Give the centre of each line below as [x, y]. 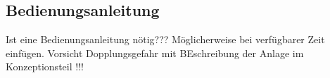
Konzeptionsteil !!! [45, 67]
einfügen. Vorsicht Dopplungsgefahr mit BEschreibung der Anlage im [155, 53]
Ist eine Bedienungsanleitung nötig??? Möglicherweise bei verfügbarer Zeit [165, 39]
